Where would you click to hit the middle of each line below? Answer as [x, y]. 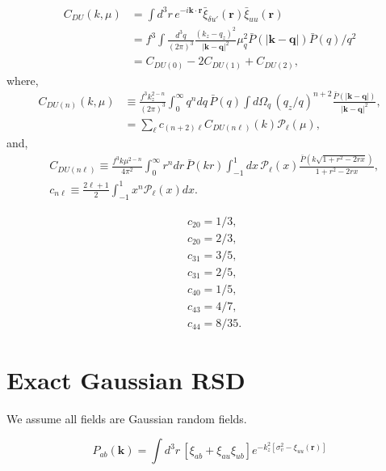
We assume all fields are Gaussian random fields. [127, 418]
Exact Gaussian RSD [126, 379]
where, [23, 80]
